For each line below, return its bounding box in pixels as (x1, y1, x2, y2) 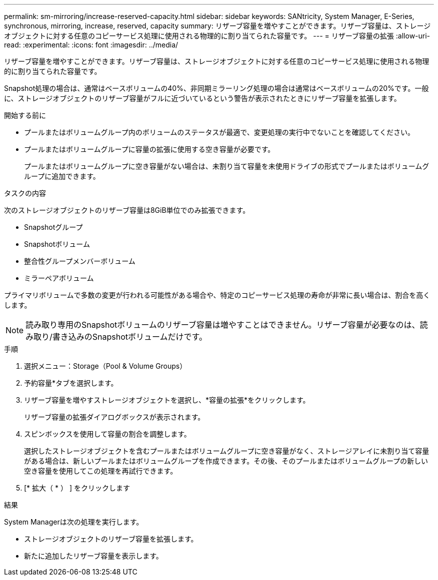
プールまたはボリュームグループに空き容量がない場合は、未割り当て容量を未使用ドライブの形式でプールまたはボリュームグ (24, 162, 429, 170)
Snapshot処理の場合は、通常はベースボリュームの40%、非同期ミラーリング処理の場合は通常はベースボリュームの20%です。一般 (4, 84, 429, 92)
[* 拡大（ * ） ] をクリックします (24, 484, 130, 492)
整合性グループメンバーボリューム (24, 257, 135, 265)
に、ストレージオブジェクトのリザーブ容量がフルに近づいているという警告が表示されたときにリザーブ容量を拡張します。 (4, 94, 401, 102)
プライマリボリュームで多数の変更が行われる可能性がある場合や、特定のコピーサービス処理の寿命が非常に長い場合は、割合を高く (4, 291, 430, 299)
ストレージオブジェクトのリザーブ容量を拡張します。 (24, 535, 198, 543)
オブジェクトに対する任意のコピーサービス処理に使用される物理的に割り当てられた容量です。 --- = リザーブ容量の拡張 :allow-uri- (4, 31, 430, 40)
